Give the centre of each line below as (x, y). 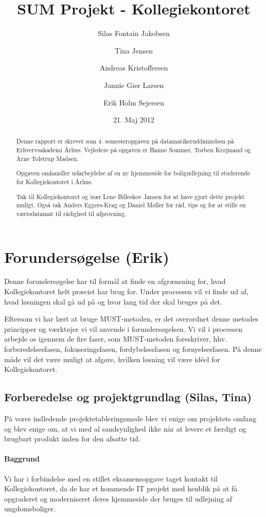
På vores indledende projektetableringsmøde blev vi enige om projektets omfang (130, 418)
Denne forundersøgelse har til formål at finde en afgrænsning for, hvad (115, 281)
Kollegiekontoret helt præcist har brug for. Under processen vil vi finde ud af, (126, 291)
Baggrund (22, 459)
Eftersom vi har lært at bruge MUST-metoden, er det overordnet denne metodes (131, 319)
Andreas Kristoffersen (134, 68)
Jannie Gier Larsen (134, 85)
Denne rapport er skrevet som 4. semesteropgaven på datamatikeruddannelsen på (125, 141)
